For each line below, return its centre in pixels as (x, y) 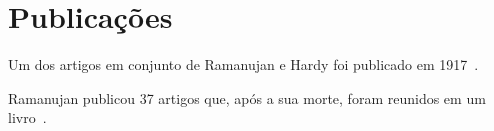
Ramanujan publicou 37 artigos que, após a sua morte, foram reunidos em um (247, 97)
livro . (27, 117)
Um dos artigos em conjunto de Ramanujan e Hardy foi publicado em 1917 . (243, 64)
